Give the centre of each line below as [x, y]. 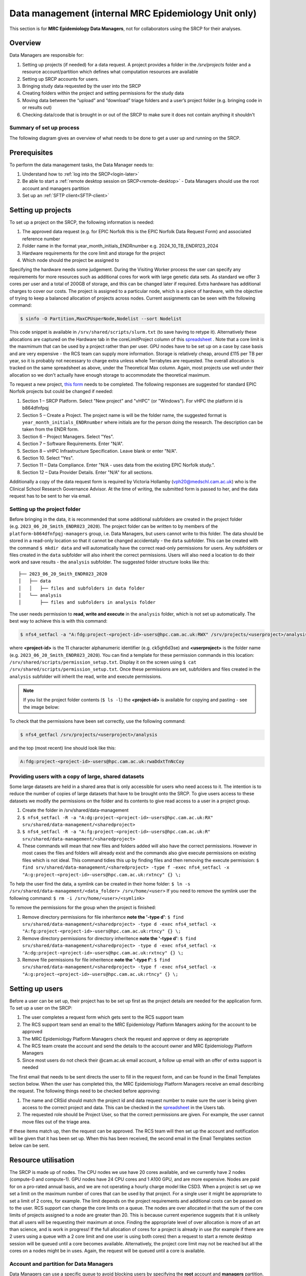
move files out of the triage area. [57, 1122]
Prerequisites [31, 152]
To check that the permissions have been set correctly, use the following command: [97, 721]
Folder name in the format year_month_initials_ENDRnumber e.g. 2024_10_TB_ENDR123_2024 [120, 246]
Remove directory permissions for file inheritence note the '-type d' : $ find [103, 917]
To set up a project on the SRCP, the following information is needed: [82, 223]
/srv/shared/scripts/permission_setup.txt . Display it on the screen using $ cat [103, 662]
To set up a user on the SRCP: [41, 1008]
